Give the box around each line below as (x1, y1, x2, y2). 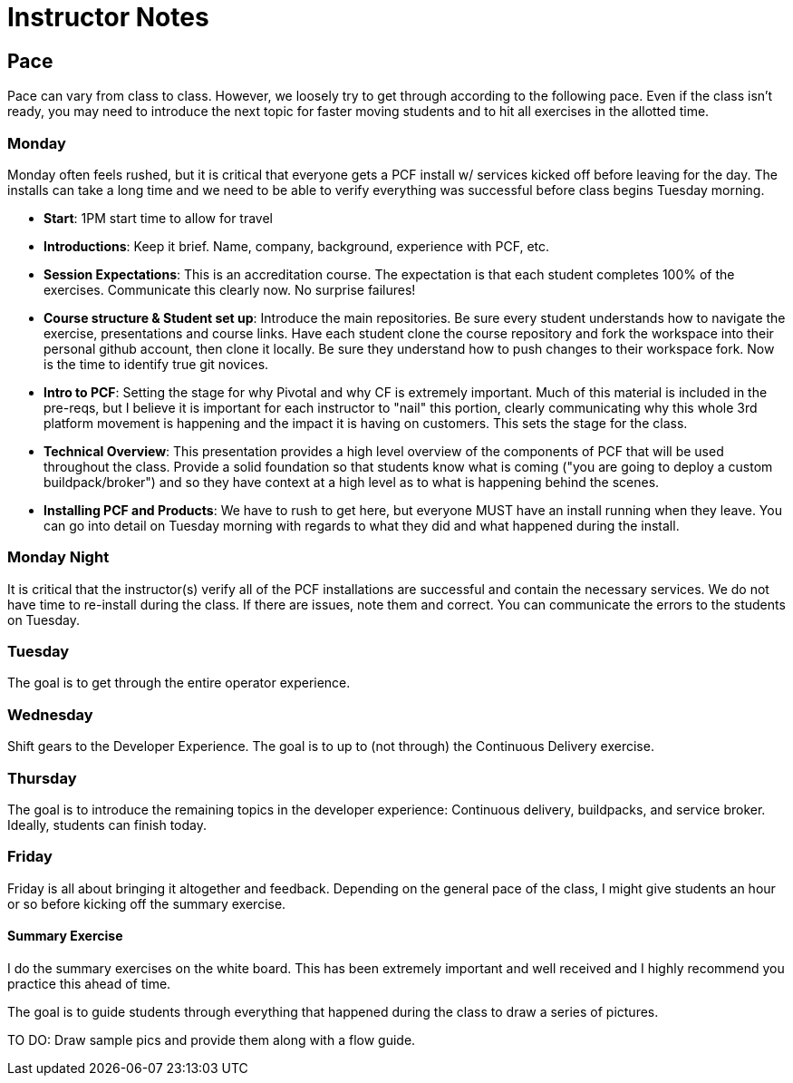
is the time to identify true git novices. (44, 356, 269, 372)
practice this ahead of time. (7, 975, 171, 991)
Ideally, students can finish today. (7, 816, 207, 833)
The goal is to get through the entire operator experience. (7, 675, 351, 691)
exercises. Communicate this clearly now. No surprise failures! (44, 281, 416, 298)
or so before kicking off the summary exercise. (7, 895, 286, 912)
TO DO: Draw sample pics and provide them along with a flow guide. (7, 1031, 416, 1048)
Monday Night (7, 548, 110, 567)
